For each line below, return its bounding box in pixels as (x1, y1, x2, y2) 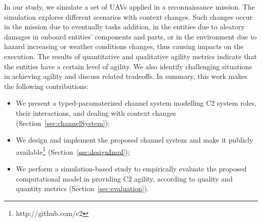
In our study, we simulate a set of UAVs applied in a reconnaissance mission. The (4, 2, 255, 12)
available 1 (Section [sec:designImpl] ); (16, 145, 130, 157)
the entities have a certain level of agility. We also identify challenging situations (4, 61, 252, 71)
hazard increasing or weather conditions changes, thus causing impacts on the (4, 41, 244, 52)
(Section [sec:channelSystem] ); (16, 117, 110, 128)
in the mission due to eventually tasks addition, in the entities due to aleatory (4, 21, 245, 32)
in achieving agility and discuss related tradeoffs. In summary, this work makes (4, 71, 247, 81)
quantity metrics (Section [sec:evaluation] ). (16, 183, 149, 194)
